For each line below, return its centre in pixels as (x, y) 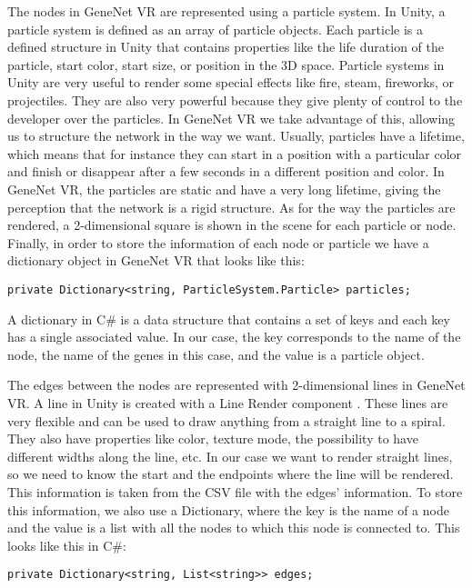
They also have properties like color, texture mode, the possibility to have (213, 439)
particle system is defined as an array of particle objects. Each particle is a (215, 29)
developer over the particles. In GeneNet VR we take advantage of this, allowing (231, 118)
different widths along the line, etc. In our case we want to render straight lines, (230, 456)
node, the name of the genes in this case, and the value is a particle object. (216, 354)
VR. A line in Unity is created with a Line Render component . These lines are (228, 402)
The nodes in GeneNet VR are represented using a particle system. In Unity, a (226, 11)
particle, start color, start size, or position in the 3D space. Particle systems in (226, 64)
